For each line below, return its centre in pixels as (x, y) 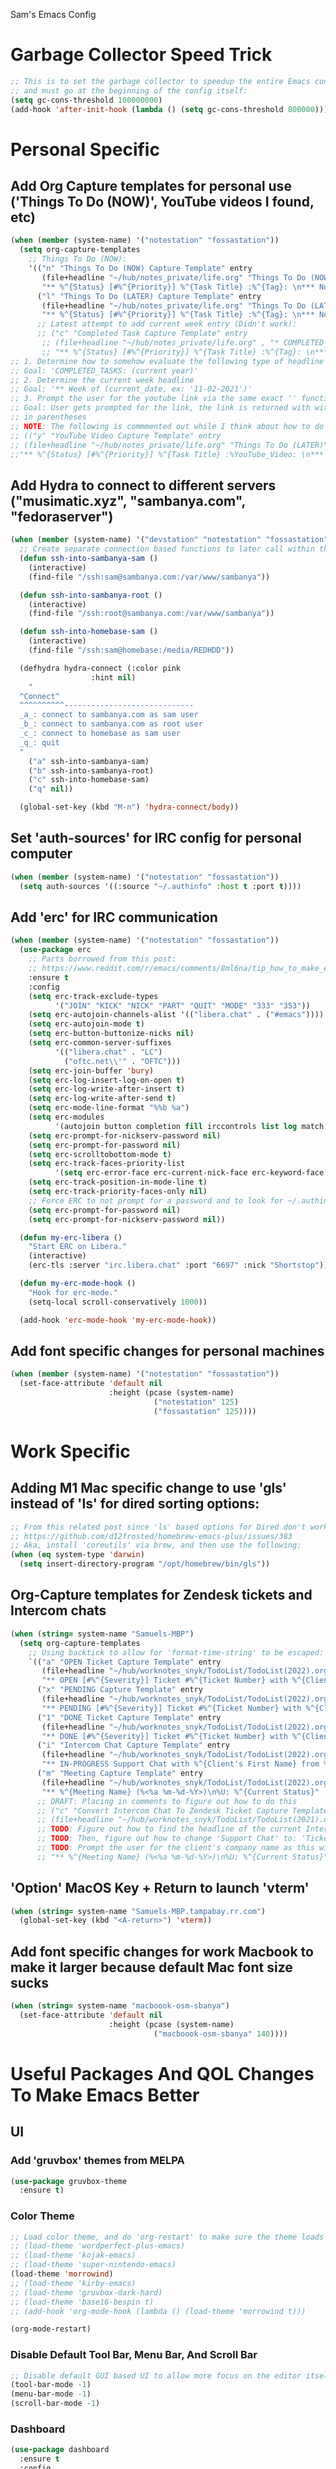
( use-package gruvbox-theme (69, 2181)
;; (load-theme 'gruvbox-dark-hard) (86, 2292)
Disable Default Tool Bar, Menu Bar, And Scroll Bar (134, 2355)
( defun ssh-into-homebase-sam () (89, 632)
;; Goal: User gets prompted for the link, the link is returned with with (171, 408)
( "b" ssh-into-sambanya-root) (91, 770)
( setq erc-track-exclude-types (93, 996)
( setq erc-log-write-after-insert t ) (107, 1089)
